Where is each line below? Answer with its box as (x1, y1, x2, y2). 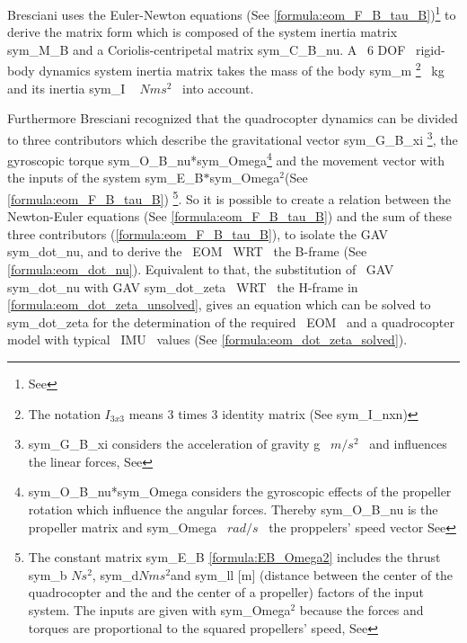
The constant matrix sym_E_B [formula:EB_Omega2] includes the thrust (28, 548, 441, 567)
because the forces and (299, 600, 424, 619)
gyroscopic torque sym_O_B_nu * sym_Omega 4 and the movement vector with (7, 148, 445, 169)
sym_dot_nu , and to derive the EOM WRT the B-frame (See (7, 242, 367, 261)
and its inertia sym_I (7, 78, 126, 97)
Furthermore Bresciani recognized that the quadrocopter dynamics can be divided (7, 109, 458, 128)
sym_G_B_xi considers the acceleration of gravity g (28, 434, 321, 453)
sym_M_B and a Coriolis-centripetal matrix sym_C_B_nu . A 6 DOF (7, 40, 406, 58)
